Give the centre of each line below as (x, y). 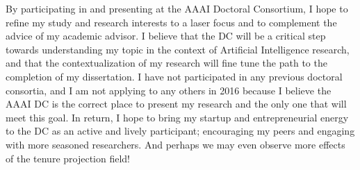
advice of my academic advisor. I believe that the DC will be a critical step (166, 36)
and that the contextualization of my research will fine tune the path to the (166, 63)
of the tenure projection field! (68, 158)
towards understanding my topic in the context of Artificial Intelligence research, (178, 49)
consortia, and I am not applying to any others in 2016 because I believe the (169, 90)
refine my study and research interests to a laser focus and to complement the (171, 22)
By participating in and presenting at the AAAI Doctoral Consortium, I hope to (177, 8)
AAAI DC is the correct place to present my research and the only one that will (176, 104)
